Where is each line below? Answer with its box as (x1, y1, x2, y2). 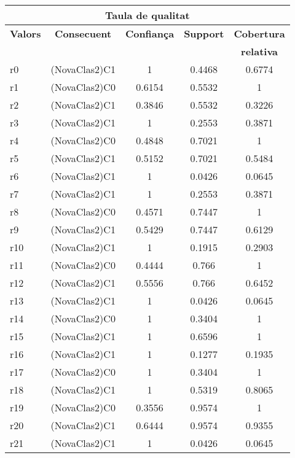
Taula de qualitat (104, 8, 190, 22)
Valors (10, 26, 41, 41)
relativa (241, 44, 278, 58)
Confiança (125, 26, 175, 41)
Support (184, 26, 224, 41)
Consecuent (55, 26, 112, 41)
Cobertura (234, 26, 285, 41)
